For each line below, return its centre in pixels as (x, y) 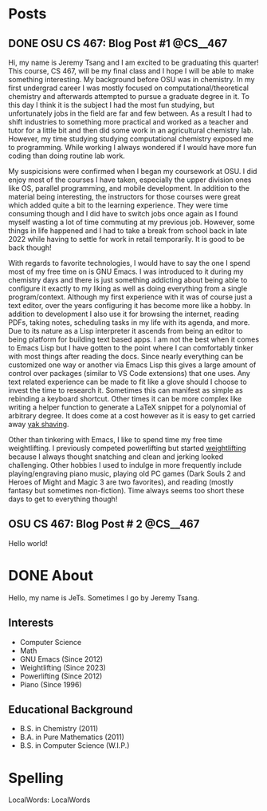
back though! (30, 247)
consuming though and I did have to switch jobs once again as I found (123, 214)
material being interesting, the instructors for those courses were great (124, 197)
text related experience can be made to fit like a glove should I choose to (128, 382)
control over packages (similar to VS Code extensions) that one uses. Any (130, 373)
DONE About (51, 576)
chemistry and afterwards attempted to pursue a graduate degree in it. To (129, 96)
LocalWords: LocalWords (49, 800)
